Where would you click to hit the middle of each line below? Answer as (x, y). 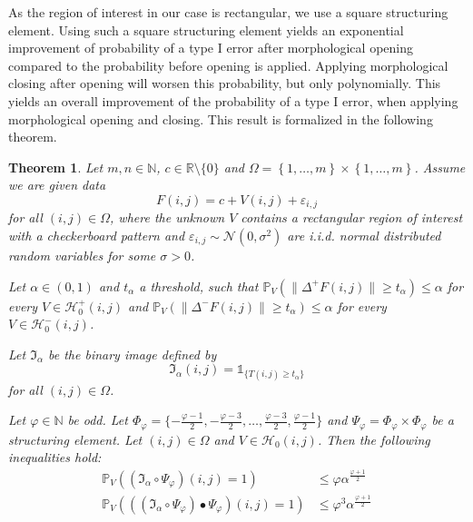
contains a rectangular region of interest (352, 217)
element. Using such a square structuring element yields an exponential (206, 30)
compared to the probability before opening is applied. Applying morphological (228, 65)
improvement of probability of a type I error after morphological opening (211, 48)
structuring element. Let (75, 439)
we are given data (57, 185)
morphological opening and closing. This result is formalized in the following (221, 118)
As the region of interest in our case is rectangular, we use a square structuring (228, 12)
